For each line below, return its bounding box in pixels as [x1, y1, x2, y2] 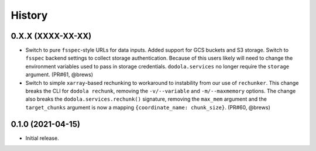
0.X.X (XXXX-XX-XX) [11, 31, 92, 41]
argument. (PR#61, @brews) [25, 71, 94, 78]
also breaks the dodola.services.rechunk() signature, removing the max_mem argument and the [25, 95, 267, 102]
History [11, 9, 48, 22]
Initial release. [25, 135, 59, 142]
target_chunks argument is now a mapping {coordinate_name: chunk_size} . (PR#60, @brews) [25, 104, 270, 111]
